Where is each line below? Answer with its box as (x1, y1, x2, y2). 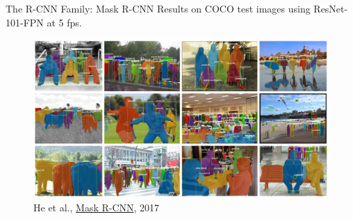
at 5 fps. (47, 15, 82, 29)
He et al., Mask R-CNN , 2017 (33, 200, 160, 214)
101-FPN (6, 15, 44, 29)
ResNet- (313, 1, 348, 15)
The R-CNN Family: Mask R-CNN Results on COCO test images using (6, 1, 311, 15)
